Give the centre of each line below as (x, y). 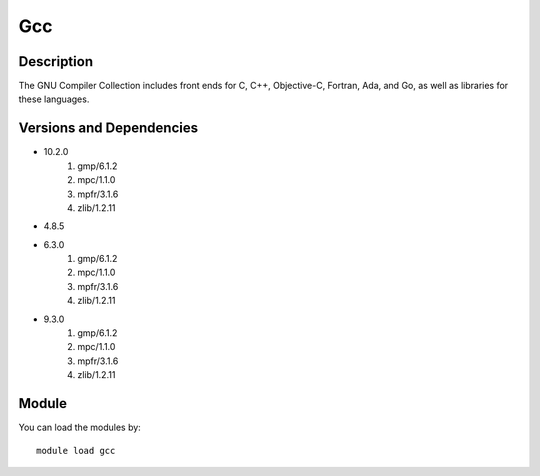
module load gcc (76, 450)
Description (56, 61)
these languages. (54, 99)
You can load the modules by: (80, 427)
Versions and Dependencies (108, 128)
